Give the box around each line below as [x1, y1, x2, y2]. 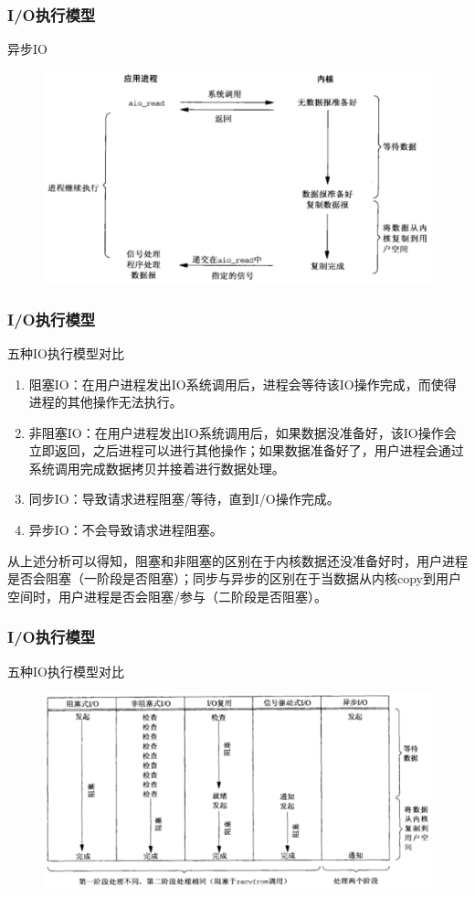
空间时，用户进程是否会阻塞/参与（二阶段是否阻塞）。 [7, 586, 327, 605]
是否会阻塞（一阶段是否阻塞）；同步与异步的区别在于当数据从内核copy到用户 [7, 569, 461, 588]
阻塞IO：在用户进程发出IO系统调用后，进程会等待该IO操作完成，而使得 [28, 374, 457, 393]
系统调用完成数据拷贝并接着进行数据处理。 [28, 458, 285, 477]
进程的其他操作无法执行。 [28, 392, 183, 411]
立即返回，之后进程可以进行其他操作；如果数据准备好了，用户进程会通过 [28, 441, 464, 460]
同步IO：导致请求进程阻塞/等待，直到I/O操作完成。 [28, 489, 340, 508]
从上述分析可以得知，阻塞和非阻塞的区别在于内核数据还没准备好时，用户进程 [7, 550, 468, 570]
